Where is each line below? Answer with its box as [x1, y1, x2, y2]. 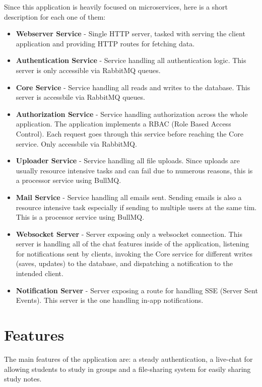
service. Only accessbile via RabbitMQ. [16, 138, 137, 149]
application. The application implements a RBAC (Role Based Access [16, 118, 231, 129]
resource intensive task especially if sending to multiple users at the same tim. [16, 202, 257, 212]
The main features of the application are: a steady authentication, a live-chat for [4, 353, 253, 364]
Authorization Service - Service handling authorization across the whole [16, 108, 248, 119]
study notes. [4, 373, 42, 384]
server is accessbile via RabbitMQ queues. [16, 92, 145, 102]
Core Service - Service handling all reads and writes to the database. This [16, 82, 250, 92]
